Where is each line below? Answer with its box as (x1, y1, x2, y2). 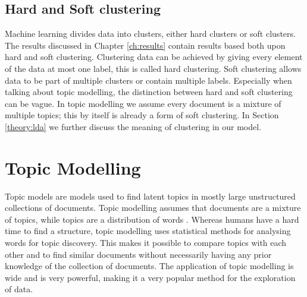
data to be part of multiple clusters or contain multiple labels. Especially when (5, 74, 292, 86)
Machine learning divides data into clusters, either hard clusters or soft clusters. (5, 27, 296, 40)
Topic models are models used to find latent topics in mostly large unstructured (5, 189, 296, 202)
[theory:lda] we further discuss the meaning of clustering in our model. (5, 120, 262, 132)
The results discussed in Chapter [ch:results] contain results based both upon (5, 39, 286, 51)
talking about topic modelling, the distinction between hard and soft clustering (5, 86, 293, 98)
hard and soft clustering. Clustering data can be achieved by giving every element (5, 50, 303, 63)
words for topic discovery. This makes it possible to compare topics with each (5, 236, 287, 249)
